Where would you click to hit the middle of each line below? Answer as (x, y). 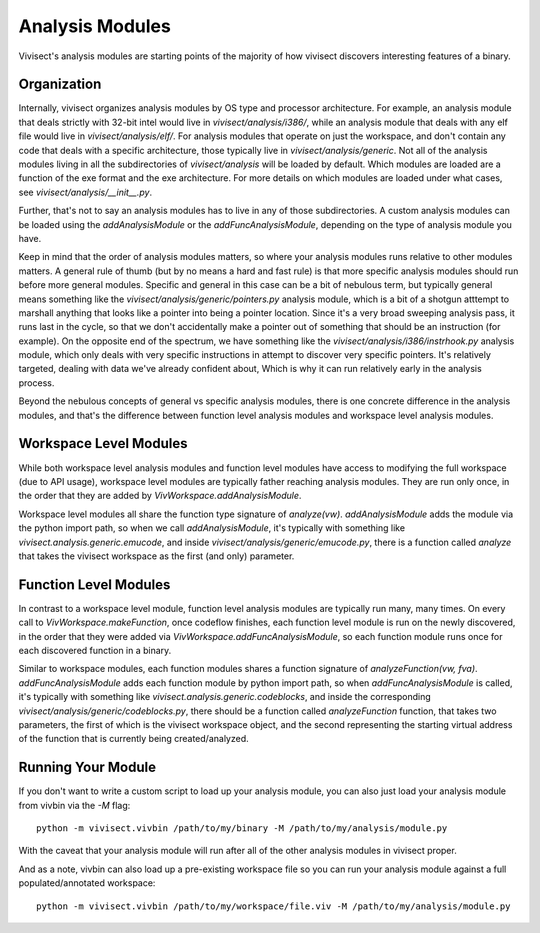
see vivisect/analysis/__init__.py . (85, 192)
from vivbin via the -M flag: (74, 805)
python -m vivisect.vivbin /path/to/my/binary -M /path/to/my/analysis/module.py (242, 828)
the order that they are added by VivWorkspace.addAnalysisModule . (160, 496)
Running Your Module (87, 767)
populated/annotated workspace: (87, 883)
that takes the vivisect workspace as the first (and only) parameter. (156, 556)
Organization (60, 84)
